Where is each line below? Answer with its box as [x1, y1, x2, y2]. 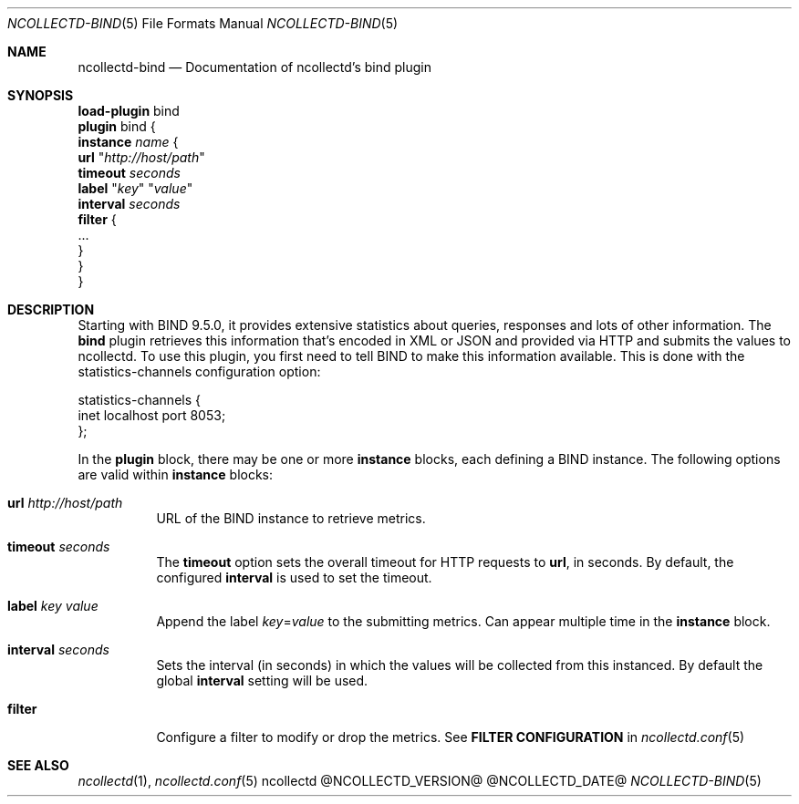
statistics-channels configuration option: [78, 364, 321, 379]
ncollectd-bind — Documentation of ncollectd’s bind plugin [78, 59, 431, 75]
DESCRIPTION [7, 302, 95, 317]
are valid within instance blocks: [78, 467, 274, 482]
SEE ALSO [7, 758, 69, 773]
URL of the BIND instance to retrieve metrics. [156, 510, 426, 526]
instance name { [78, 134, 179, 149]
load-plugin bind [78, 103, 180, 119]
